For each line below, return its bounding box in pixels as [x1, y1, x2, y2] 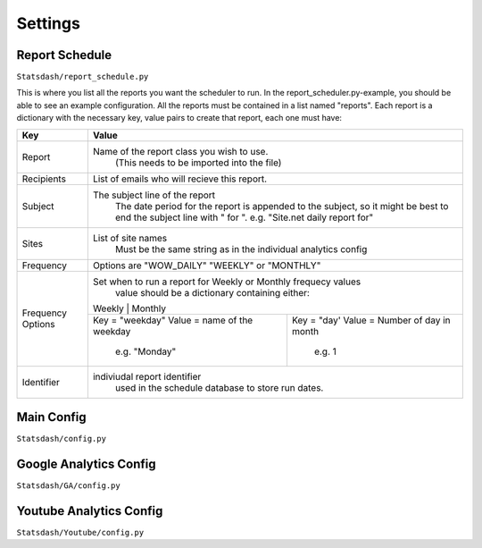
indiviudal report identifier [92, 370, 202, 383]
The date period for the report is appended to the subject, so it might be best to [114, 199, 449, 212]
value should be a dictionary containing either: [114, 286, 310, 299]
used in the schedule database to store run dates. [114, 381, 324, 393]
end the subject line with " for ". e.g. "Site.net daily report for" [114, 211, 374, 223]
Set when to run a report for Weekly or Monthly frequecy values [92, 275, 361, 288]
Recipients [21, 173, 67, 185]
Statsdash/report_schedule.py [16, 72, 149, 82]
